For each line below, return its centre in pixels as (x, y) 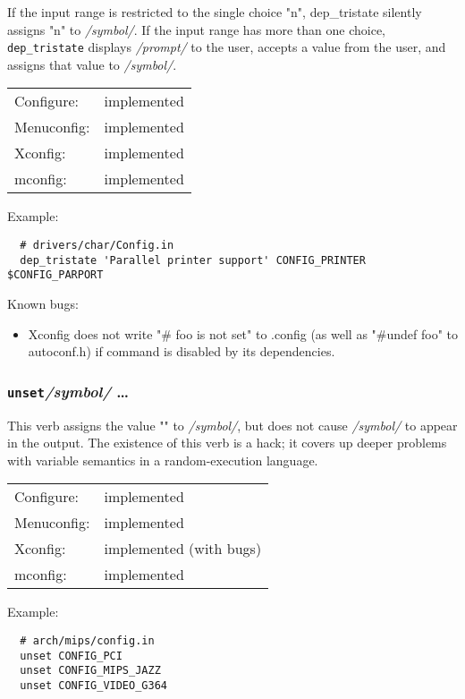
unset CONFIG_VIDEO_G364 (93, 685)
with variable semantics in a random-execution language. (163, 460)
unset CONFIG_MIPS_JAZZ (90, 671)
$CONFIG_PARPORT (55, 275)
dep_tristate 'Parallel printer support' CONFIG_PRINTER (193, 260)
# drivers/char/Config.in (97, 246)
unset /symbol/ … (68, 391)
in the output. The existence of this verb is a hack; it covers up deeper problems (227, 443)
